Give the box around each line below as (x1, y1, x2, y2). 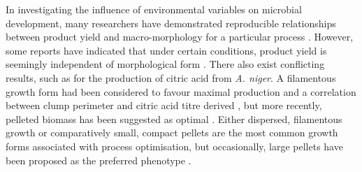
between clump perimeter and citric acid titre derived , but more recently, (6, 98, 322, 113)
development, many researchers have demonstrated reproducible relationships (6, 15, 336, 30)
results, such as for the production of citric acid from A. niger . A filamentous (6, 70, 336, 85)
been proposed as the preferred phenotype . (6, 152, 191, 167)
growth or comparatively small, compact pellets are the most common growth (6, 125, 338, 140)
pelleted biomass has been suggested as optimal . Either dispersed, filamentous (6, 111, 342, 126)
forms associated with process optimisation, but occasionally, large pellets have (6, 138, 343, 153)
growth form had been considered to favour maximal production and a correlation (6, 84, 356, 99)
